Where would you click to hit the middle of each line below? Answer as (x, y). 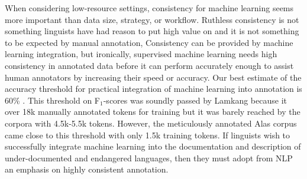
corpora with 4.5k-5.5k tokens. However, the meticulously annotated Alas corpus (151, 123)
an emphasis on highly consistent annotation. (87, 169)
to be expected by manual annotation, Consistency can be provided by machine (149, 42)
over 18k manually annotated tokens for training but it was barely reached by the (153, 112)
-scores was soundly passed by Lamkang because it (195, 100)
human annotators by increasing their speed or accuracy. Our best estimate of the (153, 77)
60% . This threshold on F (53, 100)
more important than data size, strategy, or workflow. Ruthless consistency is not (152, 19)
